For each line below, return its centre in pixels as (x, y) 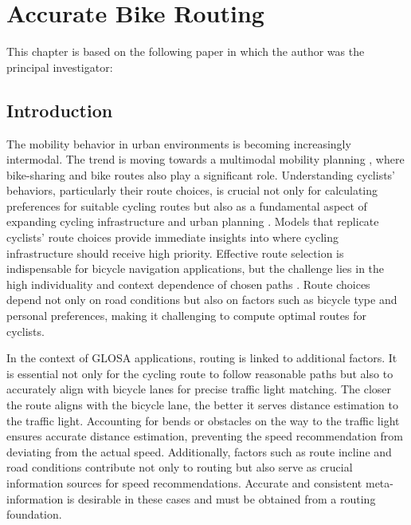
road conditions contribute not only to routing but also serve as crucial (180, 467)
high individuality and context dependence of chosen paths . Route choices (188, 284)
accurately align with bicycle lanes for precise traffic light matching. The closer (199, 389)
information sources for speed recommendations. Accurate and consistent (184, 482)
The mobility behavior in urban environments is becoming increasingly (179, 143)
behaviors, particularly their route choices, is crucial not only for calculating (192, 190)
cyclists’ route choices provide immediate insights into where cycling (172, 237)
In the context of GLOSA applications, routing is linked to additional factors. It (202, 358)
